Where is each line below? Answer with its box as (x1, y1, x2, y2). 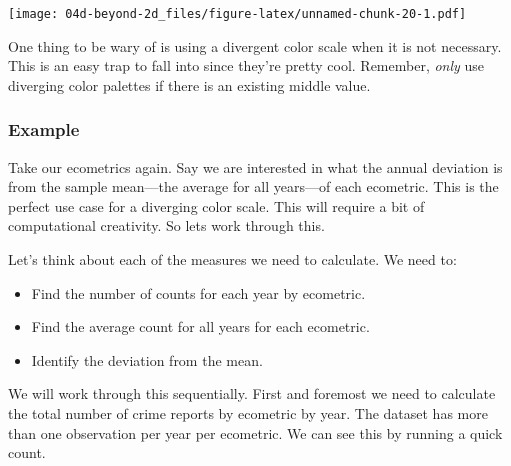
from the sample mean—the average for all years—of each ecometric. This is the (8, 176, 499, 197)
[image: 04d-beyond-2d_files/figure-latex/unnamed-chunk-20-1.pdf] (8, 7, 467, 21)
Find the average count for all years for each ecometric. (31, 316, 370, 337)
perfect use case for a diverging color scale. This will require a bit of (8, 195, 425, 216)
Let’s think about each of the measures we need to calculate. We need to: (8, 249, 457, 270)
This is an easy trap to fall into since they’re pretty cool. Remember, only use (8, 55, 485, 76)
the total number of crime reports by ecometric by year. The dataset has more (8, 403, 488, 423)
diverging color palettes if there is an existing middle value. (8, 74, 371, 95)
